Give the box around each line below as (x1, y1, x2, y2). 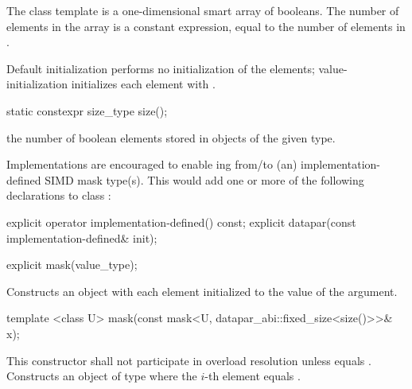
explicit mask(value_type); (6, 256, 138, 273)
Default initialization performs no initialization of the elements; (6, 60, 315, 76)
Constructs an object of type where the (6, 368, 197, 384)
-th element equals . (204, 368, 301, 384)
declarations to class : (6, 187, 111, 204)
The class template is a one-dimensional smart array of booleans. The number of (6, 2, 399, 18)
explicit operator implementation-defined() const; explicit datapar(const (6, 213, 356, 230)
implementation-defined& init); (6, 229, 157, 246)
